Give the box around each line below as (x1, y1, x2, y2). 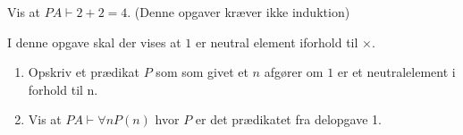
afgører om (264, 63, 324, 81)
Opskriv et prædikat (28, 63, 140, 81)
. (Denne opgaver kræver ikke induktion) (127, 3, 350, 21)
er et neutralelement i (337, 63, 456, 81)
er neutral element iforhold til (196, 32, 358, 51)
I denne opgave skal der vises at (7, 32, 181, 51)
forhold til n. (28, 80, 98, 98)
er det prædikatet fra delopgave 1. (195, 110, 382, 129)
